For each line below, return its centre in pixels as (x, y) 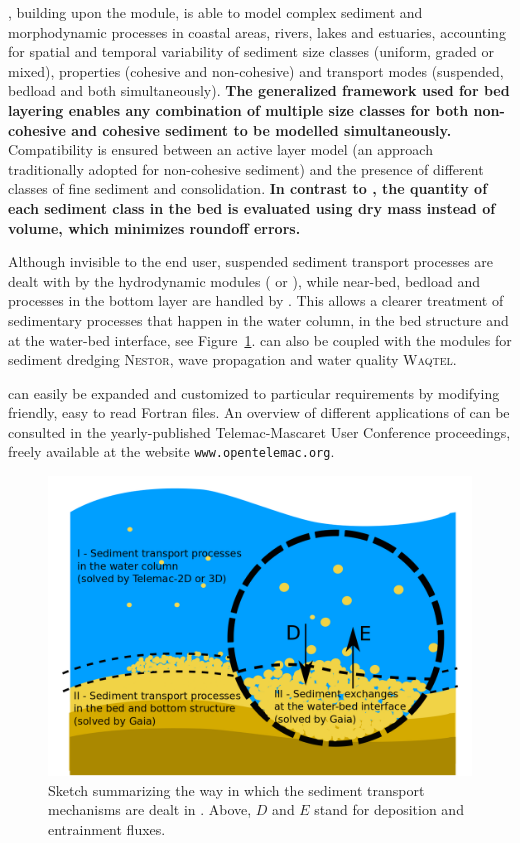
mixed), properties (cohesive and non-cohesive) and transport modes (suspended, (256, 70)
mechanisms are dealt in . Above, (150, 809)
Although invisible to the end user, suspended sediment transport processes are (251, 261)
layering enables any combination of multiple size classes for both (238, 109)
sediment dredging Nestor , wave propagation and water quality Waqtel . (232, 359)
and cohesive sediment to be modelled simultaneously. (261, 129)
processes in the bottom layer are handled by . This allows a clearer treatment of (256, 300)
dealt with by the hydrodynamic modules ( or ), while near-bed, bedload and (244, 280)
